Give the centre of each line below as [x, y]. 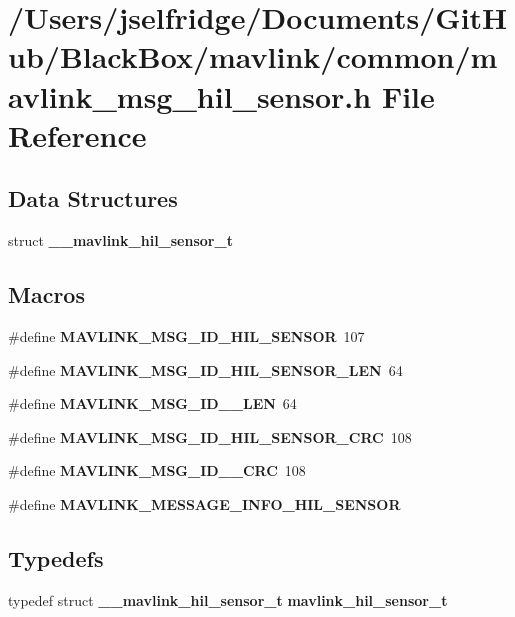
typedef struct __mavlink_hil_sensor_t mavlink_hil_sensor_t [228, 599]
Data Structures [93, 198]
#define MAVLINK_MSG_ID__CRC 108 [157, 470]
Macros [46, 294]
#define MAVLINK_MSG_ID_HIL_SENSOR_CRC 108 [210, 436]
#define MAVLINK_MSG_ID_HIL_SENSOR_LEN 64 [205, 369]
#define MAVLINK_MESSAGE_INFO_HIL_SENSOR [204, 503]
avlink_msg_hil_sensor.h [190, 95]
